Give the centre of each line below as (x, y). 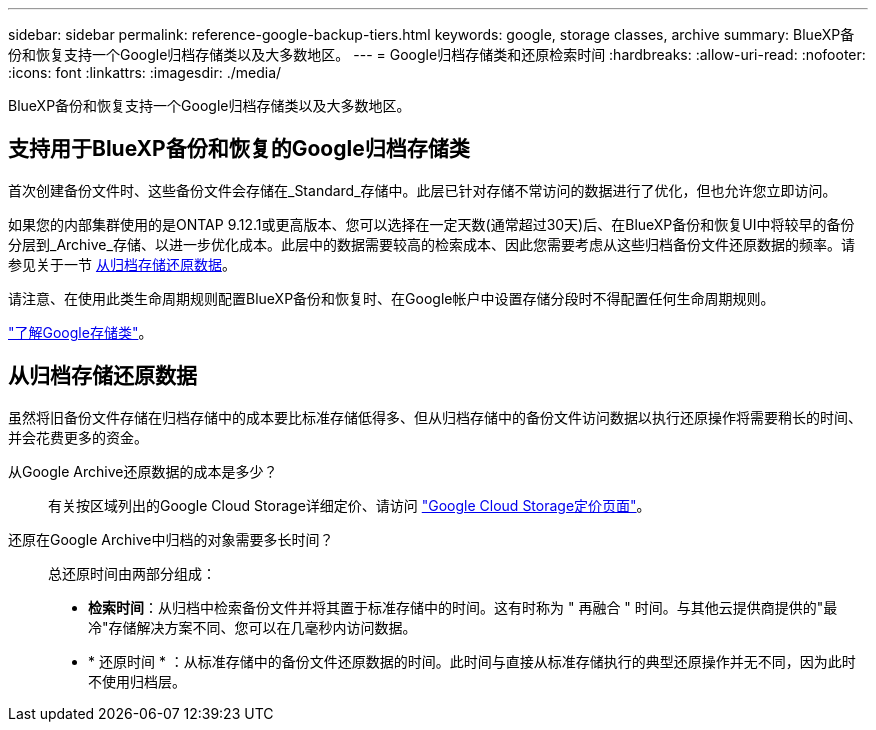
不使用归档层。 (137, 681)
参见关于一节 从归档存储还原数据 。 (122, 264)
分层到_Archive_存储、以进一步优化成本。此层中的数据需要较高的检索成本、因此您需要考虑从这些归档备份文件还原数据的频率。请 (431, 244)
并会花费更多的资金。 (78, 437)
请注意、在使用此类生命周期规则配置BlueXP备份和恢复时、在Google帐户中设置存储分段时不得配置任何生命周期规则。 (391, 298)
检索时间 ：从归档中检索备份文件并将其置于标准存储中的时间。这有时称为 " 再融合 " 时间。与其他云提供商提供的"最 (463, 607)
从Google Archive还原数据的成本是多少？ (143, 471)
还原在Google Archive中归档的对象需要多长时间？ (171, 539)
